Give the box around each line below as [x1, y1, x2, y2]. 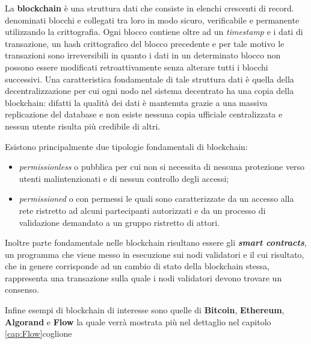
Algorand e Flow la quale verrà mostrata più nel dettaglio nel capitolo [5, 315, 271, 328]
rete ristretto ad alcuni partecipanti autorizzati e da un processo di [19, 204, 266, 216]
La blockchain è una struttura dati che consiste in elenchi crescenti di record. [5, 2, 294, 14]
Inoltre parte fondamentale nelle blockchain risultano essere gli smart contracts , [5, 236, 307, 249]
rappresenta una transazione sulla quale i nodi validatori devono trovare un [5, 271, 282, 284]
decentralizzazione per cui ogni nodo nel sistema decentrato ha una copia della [5, 84, 294, 97]
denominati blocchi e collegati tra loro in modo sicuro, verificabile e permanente [5, 13, 300, 26]
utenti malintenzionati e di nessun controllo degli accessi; [19, 172, 229, 184]
